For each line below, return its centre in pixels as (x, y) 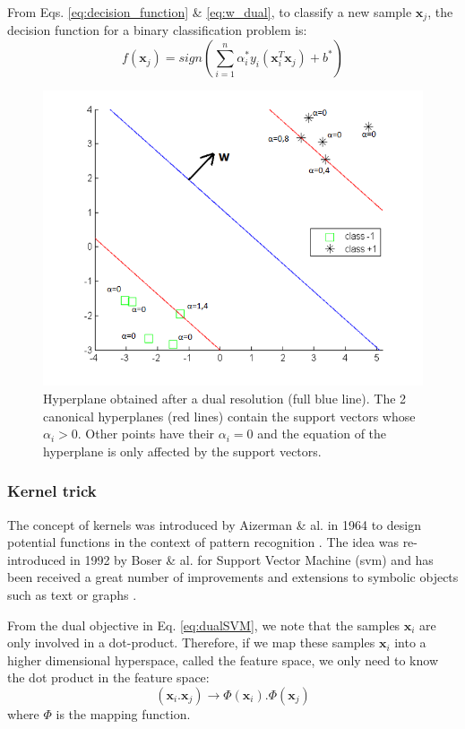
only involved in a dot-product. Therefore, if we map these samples (191, 642)
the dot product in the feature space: (108, 677)
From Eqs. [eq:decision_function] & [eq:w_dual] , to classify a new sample (210, 12)
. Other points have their (146, 434)
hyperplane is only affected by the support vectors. (182, 451)
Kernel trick (52, 491)
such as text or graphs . (72, 594)
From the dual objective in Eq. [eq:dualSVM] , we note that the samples (204, 625)
